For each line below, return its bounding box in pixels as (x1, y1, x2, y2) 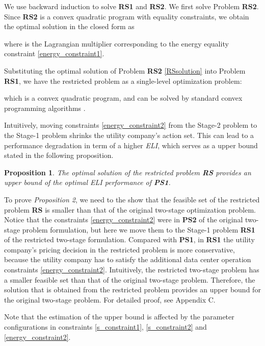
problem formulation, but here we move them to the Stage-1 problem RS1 (22, 224, 255, 235)
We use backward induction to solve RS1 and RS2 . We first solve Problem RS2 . (4, 1, 259, 11)
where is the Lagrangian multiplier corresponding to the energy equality (4, 38, 229, 49)
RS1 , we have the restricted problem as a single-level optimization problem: (4, 75, 242, 86)
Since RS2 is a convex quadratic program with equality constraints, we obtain (4, 11, 249, 21)
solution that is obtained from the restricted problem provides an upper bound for (4, 284, 261, 295)
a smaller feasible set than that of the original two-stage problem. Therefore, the (4, 274, 255, 285)
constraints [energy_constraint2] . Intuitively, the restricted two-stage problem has (4, 264, 259, 275)
